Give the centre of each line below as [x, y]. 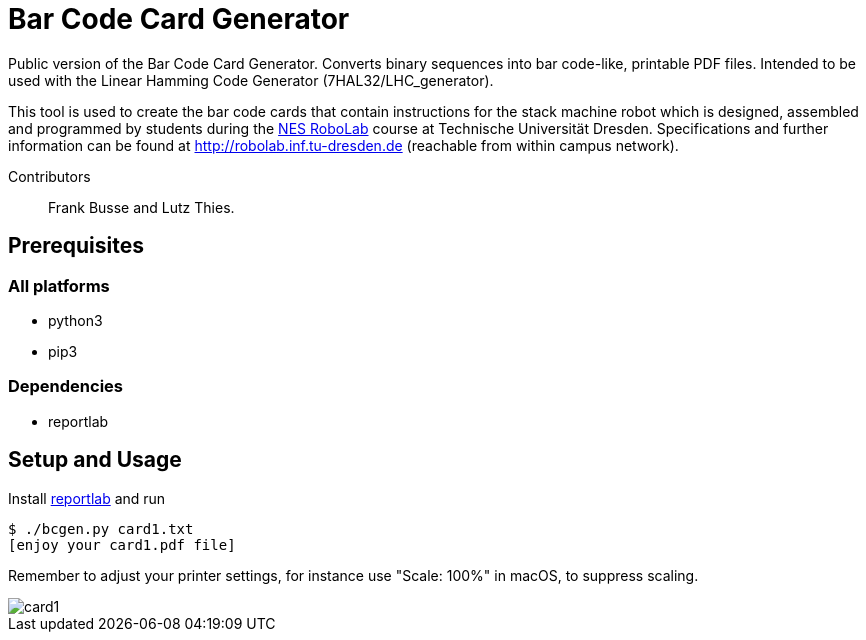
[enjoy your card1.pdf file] [122, 544]
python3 [75, 320]
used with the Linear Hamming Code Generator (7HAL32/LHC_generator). [251, 80]
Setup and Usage [95, 460]
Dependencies [66, 386]
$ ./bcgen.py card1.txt [101, 528]
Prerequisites [76, 246]
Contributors [49, 176]
